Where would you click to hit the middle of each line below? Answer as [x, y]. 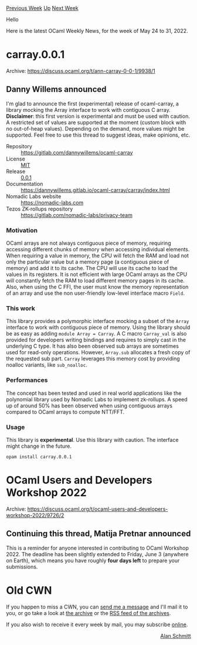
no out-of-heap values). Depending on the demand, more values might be [95, 128]
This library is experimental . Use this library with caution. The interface [92, 440]
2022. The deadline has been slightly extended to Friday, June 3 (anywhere [97, 554]
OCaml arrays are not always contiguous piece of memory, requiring [89, 243]
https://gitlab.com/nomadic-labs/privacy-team [77, 215]
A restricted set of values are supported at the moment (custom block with [96, 122]
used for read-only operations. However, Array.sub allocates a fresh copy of [98, 353]
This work [21, 308]
